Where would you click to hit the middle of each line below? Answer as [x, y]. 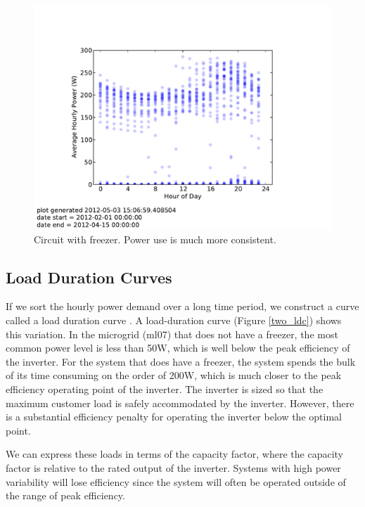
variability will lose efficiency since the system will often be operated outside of [176, 481]
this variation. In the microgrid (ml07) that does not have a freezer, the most [172, 334]
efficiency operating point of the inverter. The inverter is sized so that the [165, 389]
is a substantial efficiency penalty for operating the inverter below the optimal [174, 417]
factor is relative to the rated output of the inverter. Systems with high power [173, 467]
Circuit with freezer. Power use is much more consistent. [155, 239]
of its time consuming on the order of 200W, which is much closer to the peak [174, 375]
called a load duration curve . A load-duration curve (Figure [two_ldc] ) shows [174, 320]
